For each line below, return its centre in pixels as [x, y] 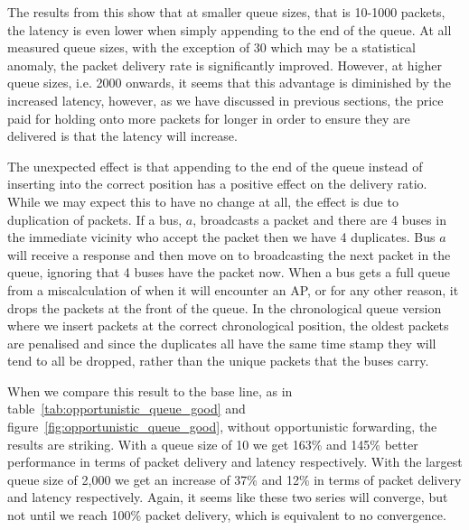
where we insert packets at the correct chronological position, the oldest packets [228, 325]
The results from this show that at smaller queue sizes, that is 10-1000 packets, [226, 12]
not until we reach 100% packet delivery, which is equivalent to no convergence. [227, 515]
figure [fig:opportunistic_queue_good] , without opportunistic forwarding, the [222, 427]
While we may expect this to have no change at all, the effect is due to [203, 201]
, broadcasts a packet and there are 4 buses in [319, 219]
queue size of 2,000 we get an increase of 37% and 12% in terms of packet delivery [234, 479]
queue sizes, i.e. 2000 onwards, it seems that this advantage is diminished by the [229, 83]
